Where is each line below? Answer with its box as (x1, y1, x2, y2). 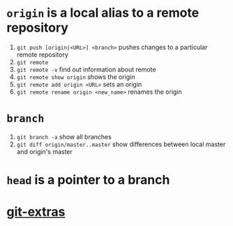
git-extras (6, 204, 66, 220)
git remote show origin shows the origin (16, 72, 135, 81)
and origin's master (16, 147, 73, 155)
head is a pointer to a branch (6, 172, 170, 188)
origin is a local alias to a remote (6, 5, 200, 21)
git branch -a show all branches (16, 132, 112, 141)
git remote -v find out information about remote (16, 65, 156, 73)
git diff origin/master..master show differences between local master (16, 140, 226, 148)
